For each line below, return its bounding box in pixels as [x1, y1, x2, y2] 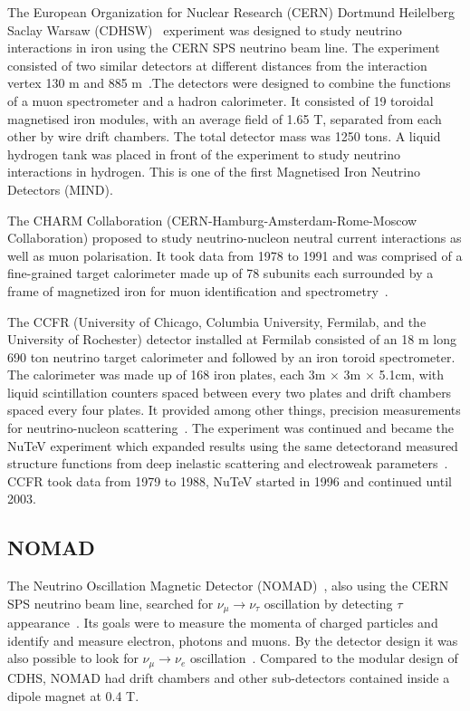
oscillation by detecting [264, 593, 393, 612]
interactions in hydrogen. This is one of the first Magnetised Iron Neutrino [7, 162, 420, 181]
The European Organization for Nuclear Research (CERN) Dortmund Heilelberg [7, 3, 456, 21]
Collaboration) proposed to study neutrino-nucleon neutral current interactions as [7, 228, 462, 247]
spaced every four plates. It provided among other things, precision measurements [7, 400, 461, 419]
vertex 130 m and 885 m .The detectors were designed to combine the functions [7, 73, 451, 92]
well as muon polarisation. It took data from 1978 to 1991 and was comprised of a [7, 245, 463, 264]
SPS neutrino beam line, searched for [7, 593, 214, 612]
